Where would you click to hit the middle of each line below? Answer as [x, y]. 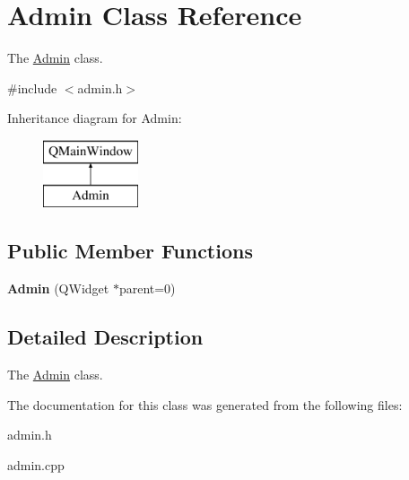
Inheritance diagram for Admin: [95, 118]
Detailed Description [105, 337]
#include [32, 87]
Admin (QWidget [58, 288]
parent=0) [147, 288]
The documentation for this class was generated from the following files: [205, 404]
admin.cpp [36, 464]
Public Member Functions [130, 251]
